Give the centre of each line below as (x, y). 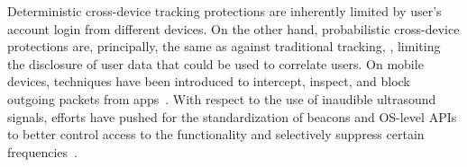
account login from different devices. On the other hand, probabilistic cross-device (233, 28)
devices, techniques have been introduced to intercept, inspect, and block (209, 81)
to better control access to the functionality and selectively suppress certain (216, 134)
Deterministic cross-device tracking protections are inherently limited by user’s (224, 11)
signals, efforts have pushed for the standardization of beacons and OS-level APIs (232, 116)
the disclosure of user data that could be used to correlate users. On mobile (215, 63)
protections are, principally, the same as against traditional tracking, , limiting (224, 46)
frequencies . (42, 151)
